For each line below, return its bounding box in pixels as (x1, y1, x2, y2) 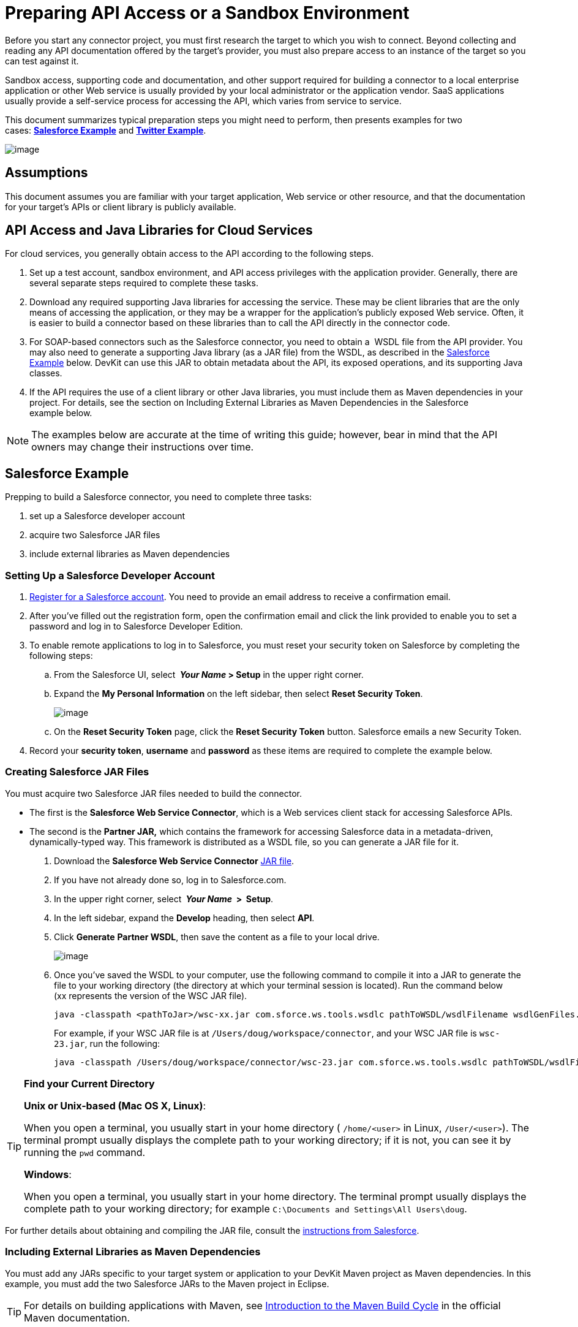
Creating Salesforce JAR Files (5, 766, 149, 778)
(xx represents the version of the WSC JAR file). (54, 990, 247, 1001)
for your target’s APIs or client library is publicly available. (5, 201, 236, 212)
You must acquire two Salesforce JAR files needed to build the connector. (5, 788, 302, 799)
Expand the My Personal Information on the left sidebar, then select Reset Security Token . (54, 688, 423, 699)
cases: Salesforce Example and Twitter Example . (5, 124, 206, 135)
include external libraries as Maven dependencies (29, 549, 230, 560)
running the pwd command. (24, 1146, 146, 1158)
